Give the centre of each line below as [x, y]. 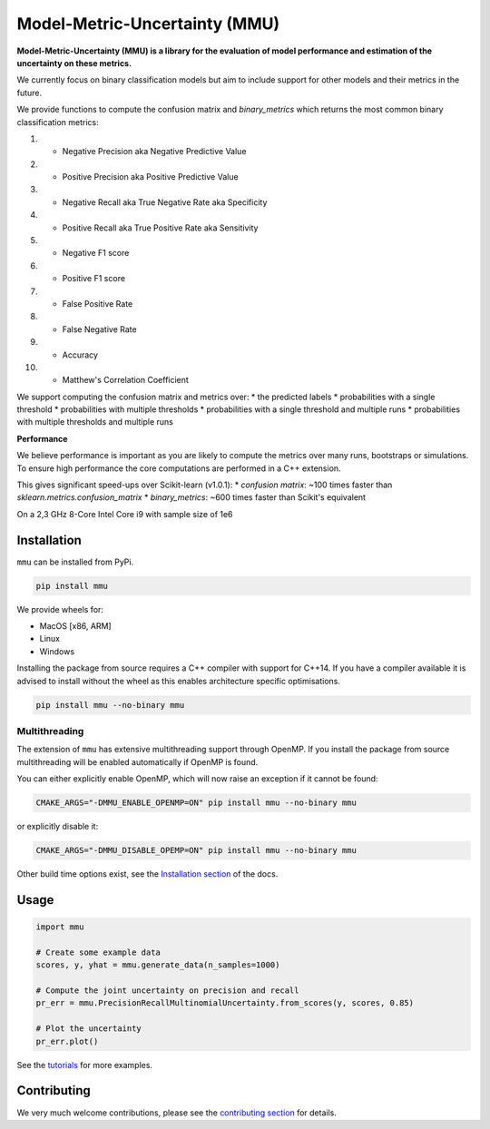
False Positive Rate [98, 303]
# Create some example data [98, 952]
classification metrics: [58, 122]
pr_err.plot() [67, 1041]
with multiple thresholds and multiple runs [95, 422]
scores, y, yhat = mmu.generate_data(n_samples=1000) [158, 965]
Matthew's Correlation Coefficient [126, 380]
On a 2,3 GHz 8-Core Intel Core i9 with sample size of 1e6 [125, 514]
